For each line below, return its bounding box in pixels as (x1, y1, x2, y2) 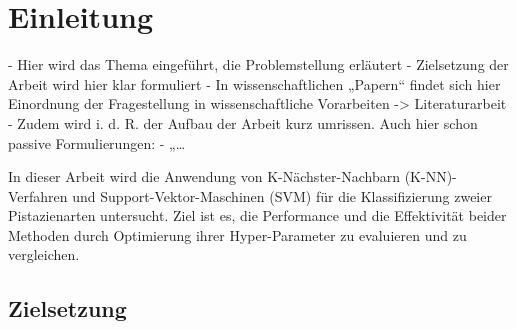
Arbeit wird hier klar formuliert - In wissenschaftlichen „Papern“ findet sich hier (8, 73, 501, 94)
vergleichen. (8, 244, 80, 265)
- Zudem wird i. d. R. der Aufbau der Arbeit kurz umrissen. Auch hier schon (8, 112, 478, 133)
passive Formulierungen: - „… (8, 132, 186, 153)
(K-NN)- (404, 166, 457, 187)
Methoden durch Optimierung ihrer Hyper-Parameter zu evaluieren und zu (8, 224, 467, 245)
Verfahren (8, 185, 68, 206)
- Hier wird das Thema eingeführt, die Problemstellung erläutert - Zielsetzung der (8, 54, 509, 75)
